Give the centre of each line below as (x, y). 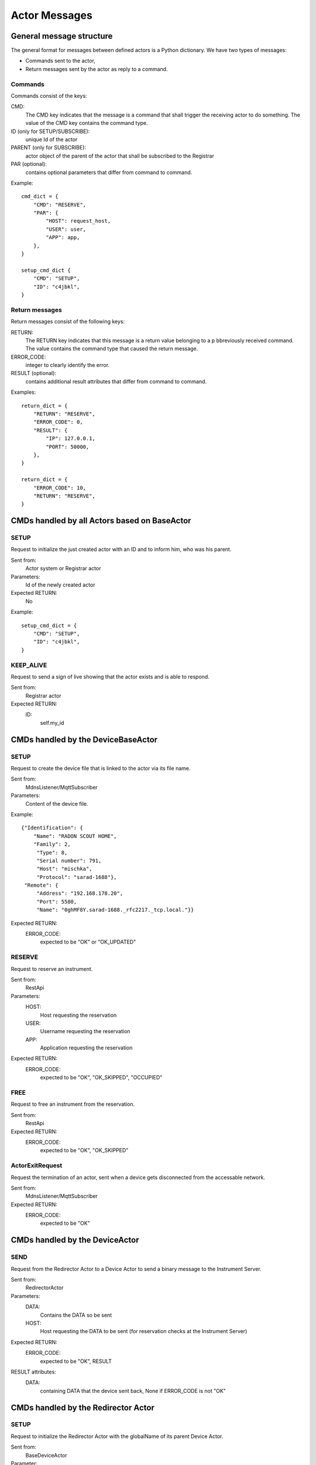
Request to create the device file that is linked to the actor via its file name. (101, 768)
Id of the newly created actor (60, 585)
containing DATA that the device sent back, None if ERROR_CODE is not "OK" (133, 1391)
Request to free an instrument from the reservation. (73, 1104)
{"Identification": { (52, 828)
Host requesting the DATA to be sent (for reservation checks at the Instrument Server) (144, 1331)
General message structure (62, 36)
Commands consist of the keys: (49, 96)
